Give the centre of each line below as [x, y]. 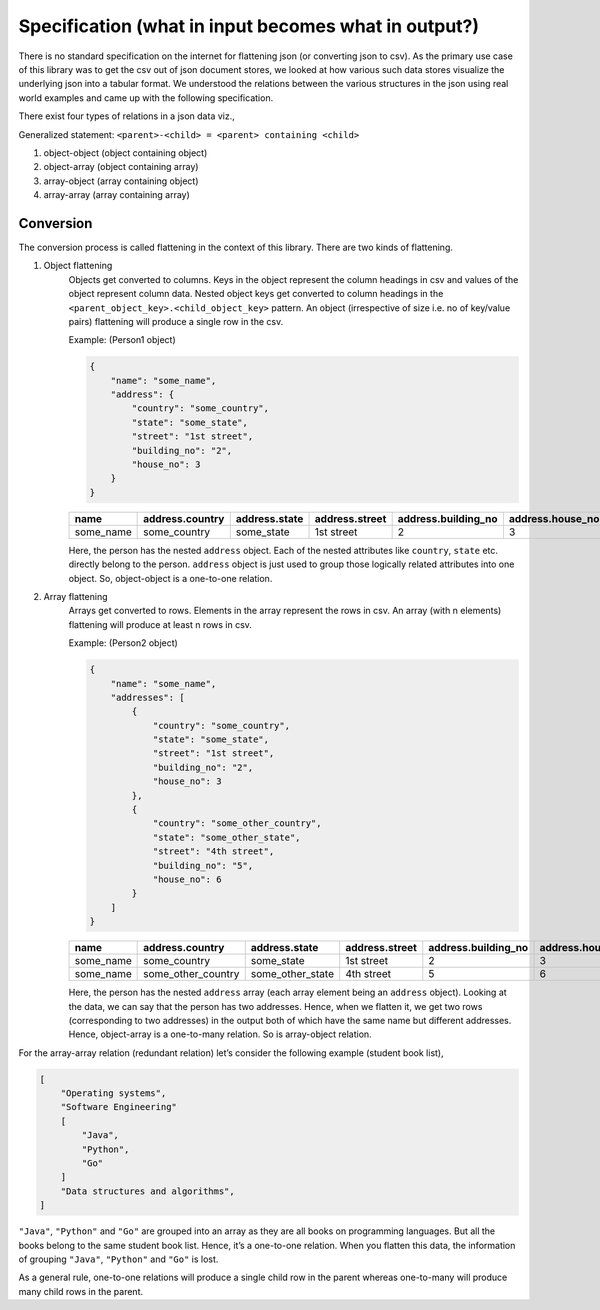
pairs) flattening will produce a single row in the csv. [176, 321]
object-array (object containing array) [121, 167]
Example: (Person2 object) [123, 643]
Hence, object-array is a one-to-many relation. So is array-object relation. [220, 1034]
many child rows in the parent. [81, 1291]
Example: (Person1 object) [122, 340]
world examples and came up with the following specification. [146, 97]
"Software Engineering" [118, 1107]
